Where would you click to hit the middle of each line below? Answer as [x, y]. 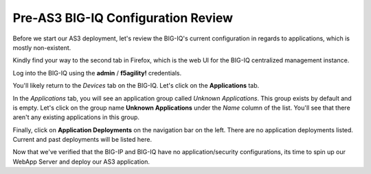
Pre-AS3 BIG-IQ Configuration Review [123, 18]
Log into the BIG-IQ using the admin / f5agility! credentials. [97, 73]
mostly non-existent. [42, 47]
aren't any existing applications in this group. [76, 117]
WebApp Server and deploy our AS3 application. [81, 162]
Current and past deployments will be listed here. [82, 140]
